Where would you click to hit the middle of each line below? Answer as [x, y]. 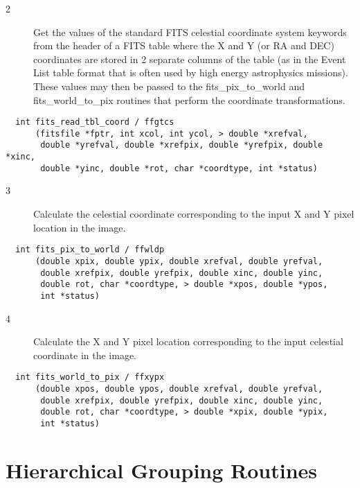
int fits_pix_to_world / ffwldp [90, 250]
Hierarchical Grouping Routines [162, 470]
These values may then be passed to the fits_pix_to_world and [169, 86]
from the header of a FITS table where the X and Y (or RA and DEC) [184, 45]
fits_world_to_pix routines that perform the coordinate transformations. [189, 99]
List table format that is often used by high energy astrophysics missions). [191, 72]
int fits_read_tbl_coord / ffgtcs [95, 122]
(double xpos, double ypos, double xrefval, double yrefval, [179, 389]
